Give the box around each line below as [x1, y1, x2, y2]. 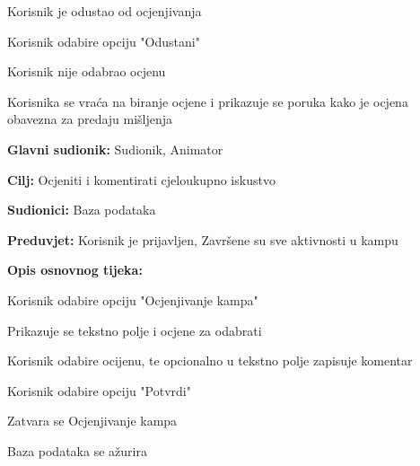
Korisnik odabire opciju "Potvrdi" [7, 381, 191, 400]
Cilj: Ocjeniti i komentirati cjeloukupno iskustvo [7, 170, 276, 189]
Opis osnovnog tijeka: [7, 260, 143, 279]
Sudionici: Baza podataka [7, 200, 156, 219]
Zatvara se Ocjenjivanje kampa [7, 411, 178, 430]
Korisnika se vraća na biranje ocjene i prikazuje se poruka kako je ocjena [7, 92, 408, 110]
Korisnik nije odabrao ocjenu [7, 62, 166, 81]
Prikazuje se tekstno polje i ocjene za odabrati [7, 321, 262, 339]
